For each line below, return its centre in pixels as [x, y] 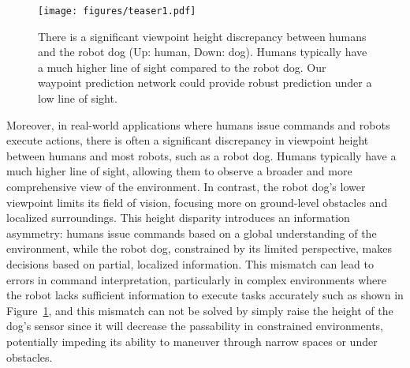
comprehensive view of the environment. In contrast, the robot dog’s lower [186, 186]
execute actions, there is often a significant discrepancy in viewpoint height [188, 140]
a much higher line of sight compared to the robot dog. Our [182, 67]
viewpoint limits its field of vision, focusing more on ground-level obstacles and [197, 202]
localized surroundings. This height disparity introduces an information [178, 218]
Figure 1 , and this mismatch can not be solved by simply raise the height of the [200, 310]
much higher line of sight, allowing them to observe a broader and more [179, 171]
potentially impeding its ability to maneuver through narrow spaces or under [192, 341]
